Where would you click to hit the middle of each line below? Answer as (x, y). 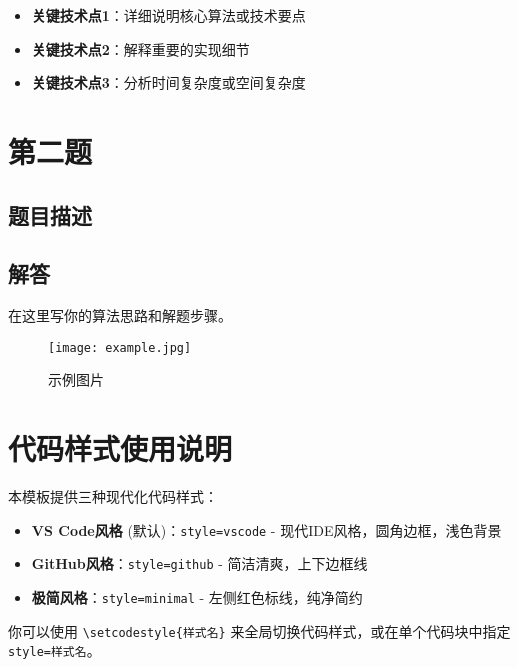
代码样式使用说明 (120, 448)
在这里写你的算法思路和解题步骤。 (120, 315)
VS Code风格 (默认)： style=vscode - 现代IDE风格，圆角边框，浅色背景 (266, 529)
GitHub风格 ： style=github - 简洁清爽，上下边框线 (199, 563)
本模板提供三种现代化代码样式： (113, 496)
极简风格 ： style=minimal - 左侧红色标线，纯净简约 (197, 597)
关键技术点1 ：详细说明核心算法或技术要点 (168, 15)
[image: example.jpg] (120, 347)
